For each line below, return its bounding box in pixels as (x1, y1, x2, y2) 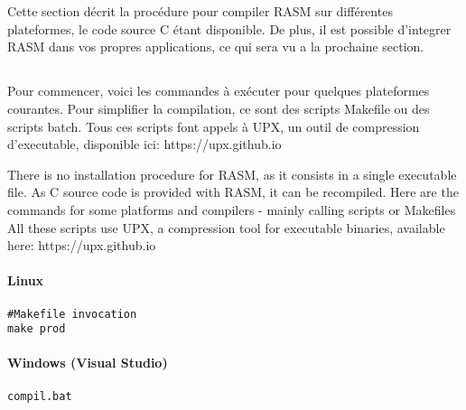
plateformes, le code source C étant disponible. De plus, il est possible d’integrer (7, 19, 452, 38)
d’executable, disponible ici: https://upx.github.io (7, 135, 282, 154)
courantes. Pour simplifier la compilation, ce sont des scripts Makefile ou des (7, 98, 430, 117)
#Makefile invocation (7, 307, 137, 321)
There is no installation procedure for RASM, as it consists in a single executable (7, 164, 457, 183)
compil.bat (7, 389, 72, 403)
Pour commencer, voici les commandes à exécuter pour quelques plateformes (7, 81, 430, 100)
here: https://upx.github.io (7, 236, 156, 255)
